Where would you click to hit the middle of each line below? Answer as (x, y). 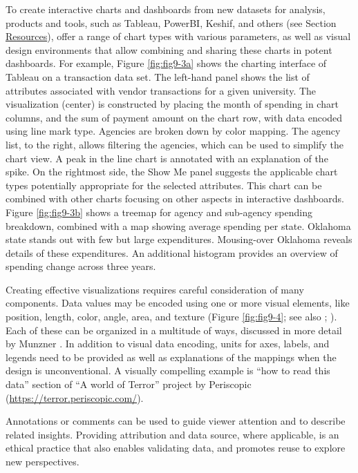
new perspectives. (43, 461)
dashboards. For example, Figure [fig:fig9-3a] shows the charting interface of (166, 63)
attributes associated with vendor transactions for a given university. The (161, 90)
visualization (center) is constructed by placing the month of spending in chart (172, 104)
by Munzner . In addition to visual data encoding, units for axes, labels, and (168, 344)
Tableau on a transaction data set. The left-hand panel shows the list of (158, 76)
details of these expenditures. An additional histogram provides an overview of (172, 252)
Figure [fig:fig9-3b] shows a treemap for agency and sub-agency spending (159, 212)
